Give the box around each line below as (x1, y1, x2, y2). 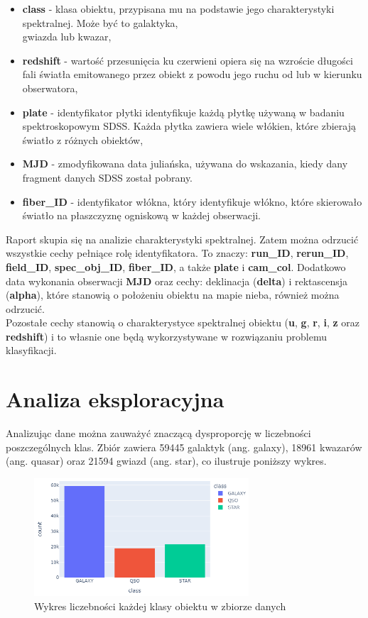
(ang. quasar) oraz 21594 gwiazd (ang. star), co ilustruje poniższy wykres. (6, 453, 327, 468)
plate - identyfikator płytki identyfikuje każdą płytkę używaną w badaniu (22, 104, 345, 119)
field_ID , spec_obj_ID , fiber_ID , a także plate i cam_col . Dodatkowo (6, 259, 346, 274)
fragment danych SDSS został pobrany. (22, 170, 193, 184)
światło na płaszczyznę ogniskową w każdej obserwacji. (22, 208, 261, 223)
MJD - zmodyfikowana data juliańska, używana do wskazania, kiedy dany (22, 156, 348, 171)
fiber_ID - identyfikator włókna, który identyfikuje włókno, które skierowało (22, 194, 362, 209)
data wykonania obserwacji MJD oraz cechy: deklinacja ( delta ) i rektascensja (6, 273, 348, 288)
